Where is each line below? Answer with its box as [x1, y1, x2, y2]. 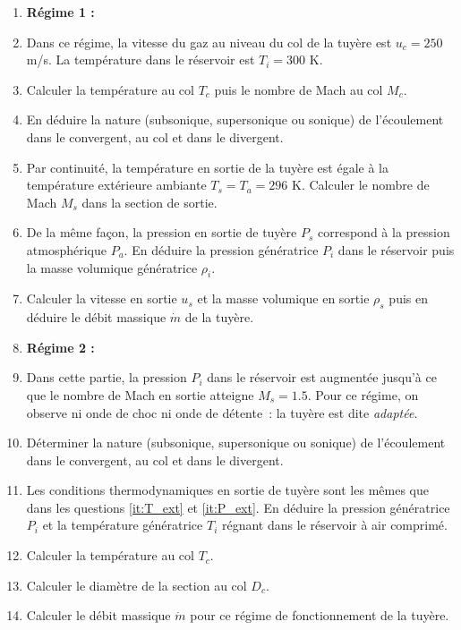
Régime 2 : [26, 337, 95, 356]
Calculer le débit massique [26, 606, 171, 625]
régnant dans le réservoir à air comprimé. [221, 515, 448, 534]
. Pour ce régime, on [307, 385, 419, 404]
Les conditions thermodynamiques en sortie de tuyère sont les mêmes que [26, 481, 429, 499]
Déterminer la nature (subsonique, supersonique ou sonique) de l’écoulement [26, 433, 446, 452]
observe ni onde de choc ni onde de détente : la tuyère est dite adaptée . [26, 403, 418, 421]
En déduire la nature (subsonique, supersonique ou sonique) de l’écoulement [26, 110, 444, 129]
